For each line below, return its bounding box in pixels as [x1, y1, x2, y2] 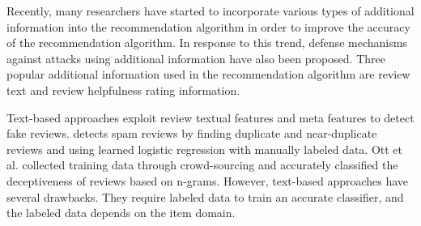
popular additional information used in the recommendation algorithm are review [6, 66, 410, 83]
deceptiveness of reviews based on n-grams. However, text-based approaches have [6, 172, 409, 189]
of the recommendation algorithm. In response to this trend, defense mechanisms [6, 34, 407, 51]
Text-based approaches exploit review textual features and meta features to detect [6, 109, 415, 126]
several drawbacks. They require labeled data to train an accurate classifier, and [6, 188, 404, 205]
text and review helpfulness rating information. [6, 81, 240, 98]
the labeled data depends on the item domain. [6, 204, 236, 221]
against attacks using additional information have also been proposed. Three [6, 49, 385, 66]
